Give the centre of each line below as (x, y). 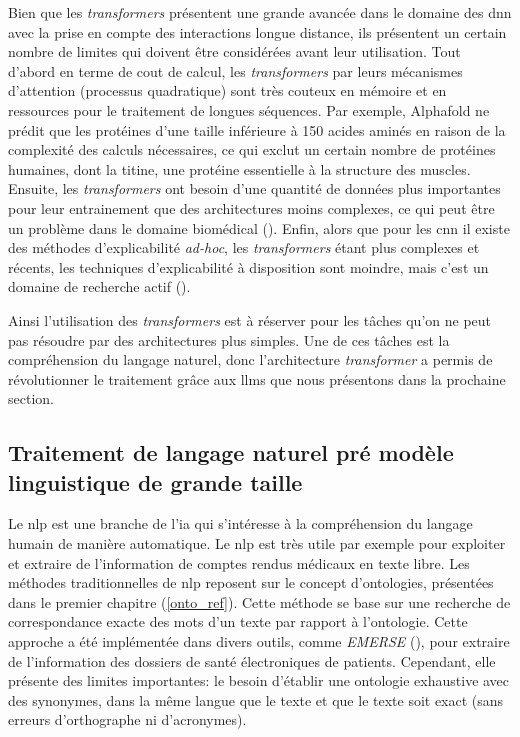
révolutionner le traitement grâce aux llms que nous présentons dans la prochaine (257, 378)
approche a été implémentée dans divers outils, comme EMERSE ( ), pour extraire (259, 641)
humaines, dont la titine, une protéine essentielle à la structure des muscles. (239, 168)
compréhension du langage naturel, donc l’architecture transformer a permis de (250, 359)
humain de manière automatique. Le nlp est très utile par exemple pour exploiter (257, 543)
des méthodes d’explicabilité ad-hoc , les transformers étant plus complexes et (244, 247)
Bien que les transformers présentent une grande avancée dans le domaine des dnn (260, 12)
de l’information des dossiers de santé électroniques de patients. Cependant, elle (252, 660)
